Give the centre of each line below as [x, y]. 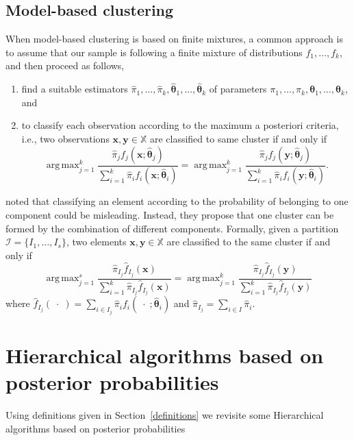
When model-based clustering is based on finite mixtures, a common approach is [174, 39]
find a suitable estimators [75, 89]
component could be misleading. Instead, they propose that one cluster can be [170, 215]
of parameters [238, 89]
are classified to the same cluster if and [249, 242]
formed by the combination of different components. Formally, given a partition [172, 228]
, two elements [96, 242]
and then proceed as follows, [65, 65]
